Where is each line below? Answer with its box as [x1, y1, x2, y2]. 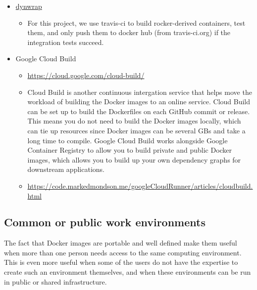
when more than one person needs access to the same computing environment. [4, 247, 242, 257]
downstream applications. [27, 164, 104, 174]
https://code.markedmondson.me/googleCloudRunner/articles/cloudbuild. [27, 180, 253, 191]
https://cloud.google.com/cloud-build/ [27, 70, 145, 80]
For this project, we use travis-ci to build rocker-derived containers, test [27, 17, 246, 28]
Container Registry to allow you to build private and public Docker [27, 145, 232, 155]
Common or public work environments [4, 214, 206, 230]
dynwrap [15, 1, 42, 11]
